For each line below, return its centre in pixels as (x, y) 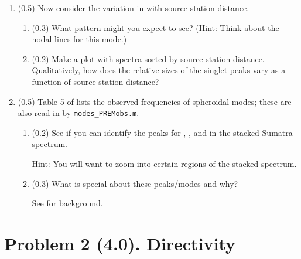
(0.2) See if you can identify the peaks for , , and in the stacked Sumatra (162, 132)
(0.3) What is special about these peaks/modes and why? (135, 183)
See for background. (67, 203)
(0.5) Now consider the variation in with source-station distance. (134, 8)
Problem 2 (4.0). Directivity (120, 243)
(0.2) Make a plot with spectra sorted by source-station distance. (148, 58)
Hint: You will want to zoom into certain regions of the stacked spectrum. (164, 163)
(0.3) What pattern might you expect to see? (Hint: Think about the (155, 27)
